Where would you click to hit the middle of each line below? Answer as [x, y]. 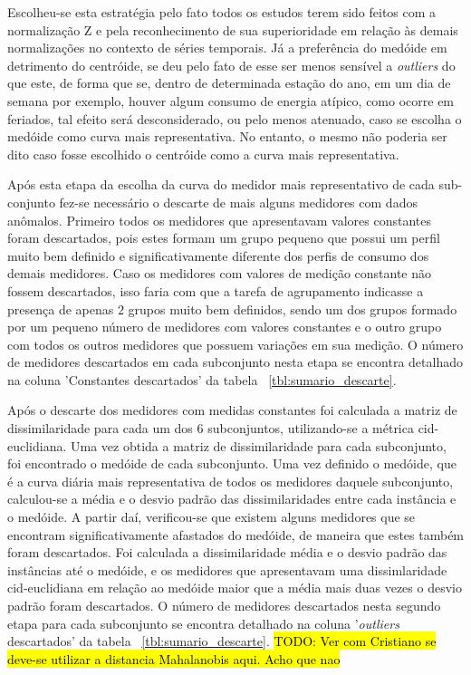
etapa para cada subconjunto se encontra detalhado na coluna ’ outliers [203, 623]
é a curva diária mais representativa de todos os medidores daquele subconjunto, [231, 481]
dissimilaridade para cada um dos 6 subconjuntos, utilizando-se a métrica [211, 428]
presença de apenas [61, 309]
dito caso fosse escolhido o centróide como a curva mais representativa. [203, 154]
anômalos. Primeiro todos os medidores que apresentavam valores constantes [220, 220]
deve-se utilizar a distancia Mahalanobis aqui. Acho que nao [174, 658]
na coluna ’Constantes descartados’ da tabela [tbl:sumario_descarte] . [202, 379]
